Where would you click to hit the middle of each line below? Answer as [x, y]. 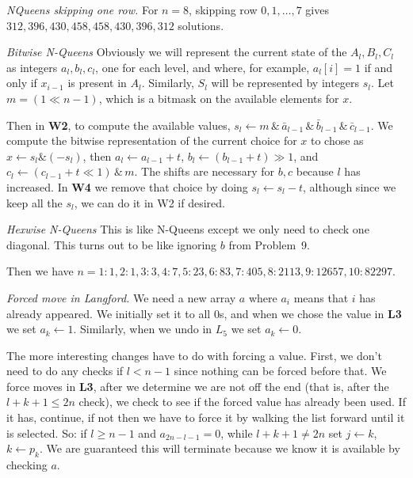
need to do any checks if [65, 371]
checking [27, 465]
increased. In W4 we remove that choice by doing [127, 186]
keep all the [34, 202]
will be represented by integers [285, 83]
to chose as [337, 140]
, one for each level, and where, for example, [203, 67]
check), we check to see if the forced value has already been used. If [242, 402]
